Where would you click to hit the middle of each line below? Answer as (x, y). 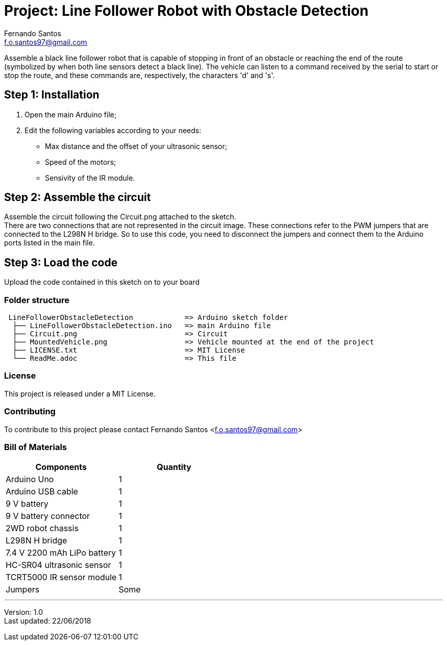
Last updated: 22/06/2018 (48, 621)
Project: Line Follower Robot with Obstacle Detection (187, 11)
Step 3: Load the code (61, 262)
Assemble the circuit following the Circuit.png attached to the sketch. (120, 217)
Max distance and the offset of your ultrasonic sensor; (136, 146)
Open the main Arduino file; (71, 114)
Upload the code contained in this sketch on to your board (102, 282)
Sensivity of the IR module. (90, 178)
